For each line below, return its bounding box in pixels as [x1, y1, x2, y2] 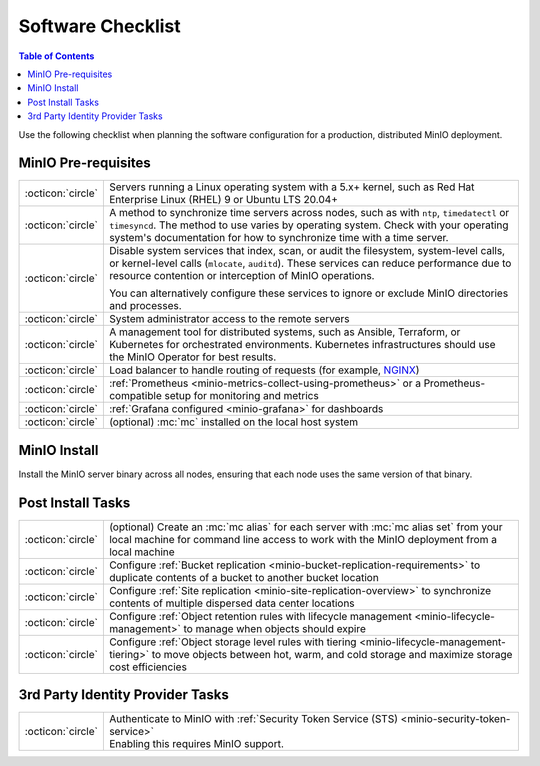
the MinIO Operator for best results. [108, 350, 277, 364]
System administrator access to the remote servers [108, 312, 350, 326]
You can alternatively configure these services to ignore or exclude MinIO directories [108, 286, 509, 300]
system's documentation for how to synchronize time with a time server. [108, 231, 449, 245]
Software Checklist [18, 15, 182, 37]
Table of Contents [18, 50, 95, 62]
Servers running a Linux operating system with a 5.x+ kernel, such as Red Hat [108, 180, 475, 194]
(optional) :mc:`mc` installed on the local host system [108, 415, 359, 429]
